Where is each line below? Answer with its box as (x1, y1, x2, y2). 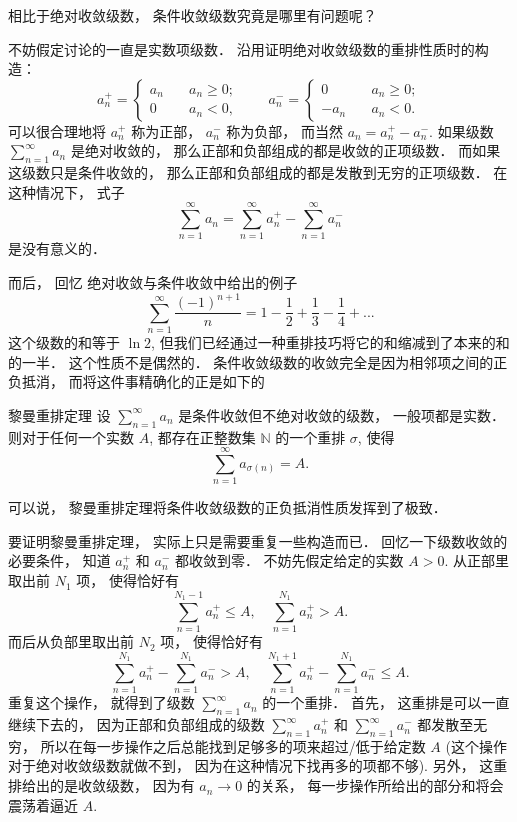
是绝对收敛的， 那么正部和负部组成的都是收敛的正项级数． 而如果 (70, 140, 501, 161)
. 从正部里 (444, 550, 509, 571)
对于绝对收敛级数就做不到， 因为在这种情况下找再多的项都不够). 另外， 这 (8, 755, 494, 776)
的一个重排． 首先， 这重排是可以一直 (262, 692, 510, 713)
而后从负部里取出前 (8, 631, 134, 652)
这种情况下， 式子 (8, 181, 125, 202)
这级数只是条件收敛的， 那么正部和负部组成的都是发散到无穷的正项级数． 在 (8, 162, 508, 183)
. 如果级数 (429, 120, 494, 141)
